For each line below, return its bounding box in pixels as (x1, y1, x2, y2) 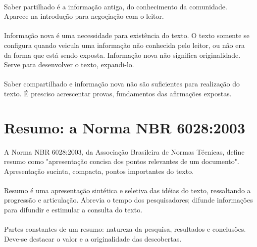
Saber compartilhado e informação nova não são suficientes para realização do (4, 79, 240, 89)
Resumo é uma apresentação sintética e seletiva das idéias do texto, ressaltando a (4, 185, 251, 195)
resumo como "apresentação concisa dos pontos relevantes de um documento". (4, 156, 239, 166)
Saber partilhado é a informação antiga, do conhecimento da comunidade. (4, 1, 227, 11)
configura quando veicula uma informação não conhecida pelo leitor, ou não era (4, 40, 245, 50)
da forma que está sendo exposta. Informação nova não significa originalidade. (4, 49, 241, 60)
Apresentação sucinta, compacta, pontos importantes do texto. (4, 165, 194, 176)
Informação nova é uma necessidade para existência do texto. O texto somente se (4, 30, 250, 41)
